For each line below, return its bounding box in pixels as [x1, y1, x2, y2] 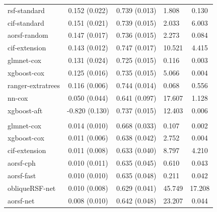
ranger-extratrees [8, 80, 60, 90]
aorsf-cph [8, 158, 36, 168]
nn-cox [8, 92, 28, 103]
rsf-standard [8, 5, 45, 15]
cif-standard [8, 17, 44, 28]
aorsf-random [8, 30, 48, 40]
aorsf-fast [8, 170, 36, 180]
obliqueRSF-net [8, 182, 56, 193]
